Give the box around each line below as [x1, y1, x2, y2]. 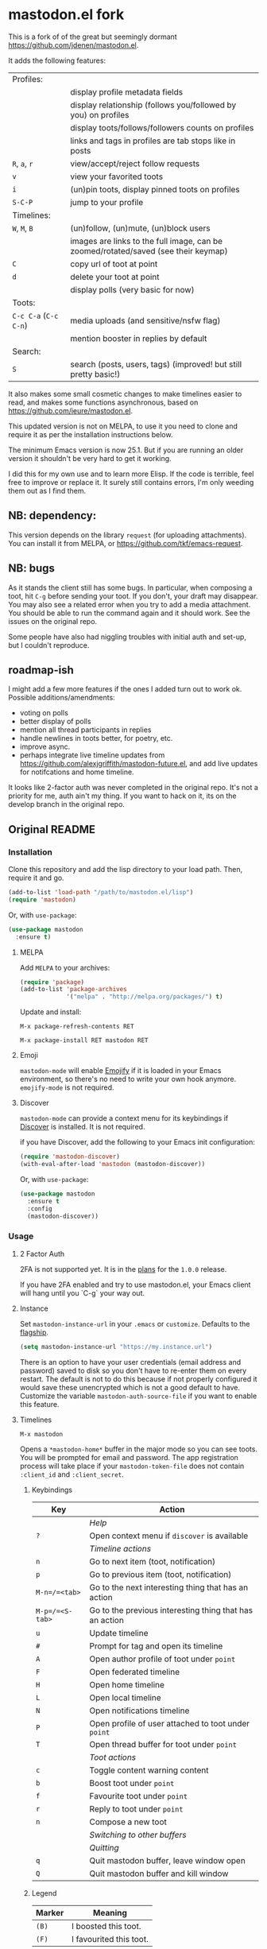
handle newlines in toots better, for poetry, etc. [19, 734, 173, 743]
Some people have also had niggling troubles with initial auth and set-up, [8, 632, 246, 641]
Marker [35, 1907, 64, 1918]
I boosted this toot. [71, 1920, 141, 1932]
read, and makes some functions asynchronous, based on [8, 397, 199, 407]
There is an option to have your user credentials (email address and [19, 1357, 241, 1366]
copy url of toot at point [70, 258, 158, 269]
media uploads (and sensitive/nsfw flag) [70, 315, 221, 326]
